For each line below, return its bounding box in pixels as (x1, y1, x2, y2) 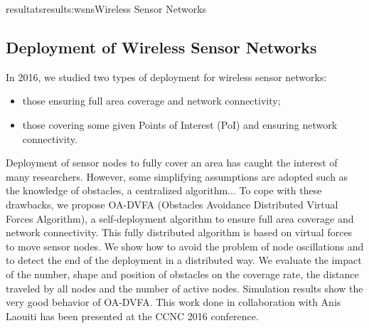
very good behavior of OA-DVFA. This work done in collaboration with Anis (6, 295, 341, 310)
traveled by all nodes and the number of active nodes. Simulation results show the (6, 280, 363, 295)
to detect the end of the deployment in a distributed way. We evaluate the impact (6, 253, 362, 268)
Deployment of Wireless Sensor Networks (6, 36, 317, 58)
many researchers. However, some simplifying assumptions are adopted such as (6, 169, 348, 184)
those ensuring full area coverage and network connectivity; (22, 93, 281, 108)
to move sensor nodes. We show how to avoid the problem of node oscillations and (6, 238, 364, 253)
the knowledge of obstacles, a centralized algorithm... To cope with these (6, 183, 322, 198)
